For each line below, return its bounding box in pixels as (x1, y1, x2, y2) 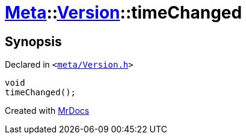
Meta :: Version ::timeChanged (5, 2, 242, 23)
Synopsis (5, 34, 62, 49)
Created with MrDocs (5, 105, 90, 116)
